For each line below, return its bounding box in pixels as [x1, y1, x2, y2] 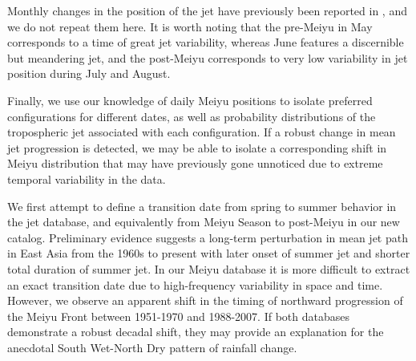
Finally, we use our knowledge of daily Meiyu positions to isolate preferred [7, 91, 373, 108]
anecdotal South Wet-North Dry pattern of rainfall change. [7, 339, 297, 355]
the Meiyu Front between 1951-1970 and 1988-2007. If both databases [7, 307, 349, 324]
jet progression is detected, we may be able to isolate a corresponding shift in [7, 139, 387, 156]
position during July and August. [7, 65, 171, 82]
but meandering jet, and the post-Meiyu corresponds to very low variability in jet [7, 49, 408, 66]
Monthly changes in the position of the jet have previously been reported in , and [7, 2, 407, 18]
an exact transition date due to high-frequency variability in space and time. [7, 276, 383, 293]
